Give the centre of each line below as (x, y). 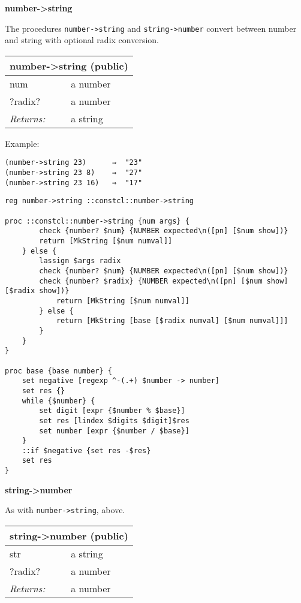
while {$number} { (58, 401)
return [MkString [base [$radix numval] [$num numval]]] (172, 321)
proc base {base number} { (58, 371)
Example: (22, 143)
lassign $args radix (80, 261)
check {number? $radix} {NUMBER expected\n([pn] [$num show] (164, 281)
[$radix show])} (37, 291)
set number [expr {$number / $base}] (114, 431)
